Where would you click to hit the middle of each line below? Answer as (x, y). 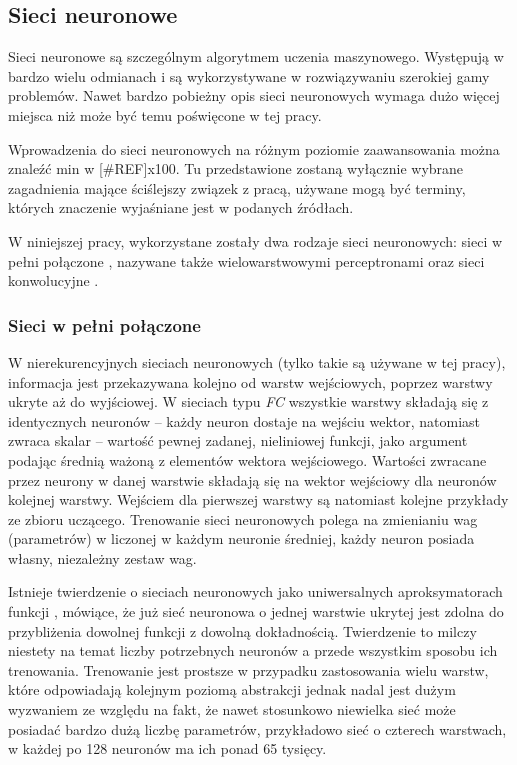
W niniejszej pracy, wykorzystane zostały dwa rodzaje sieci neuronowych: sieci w (255, 240)
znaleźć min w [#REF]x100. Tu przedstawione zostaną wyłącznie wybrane (236, 168)
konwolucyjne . (53, 280)
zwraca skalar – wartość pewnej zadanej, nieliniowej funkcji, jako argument (238, 440)
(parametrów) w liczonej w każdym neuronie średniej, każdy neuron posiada (241, 538)
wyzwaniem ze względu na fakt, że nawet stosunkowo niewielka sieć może (232, 709)
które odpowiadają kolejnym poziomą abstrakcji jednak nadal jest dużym (232, 689)
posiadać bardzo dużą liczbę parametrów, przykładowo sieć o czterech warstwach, (257, 728)
